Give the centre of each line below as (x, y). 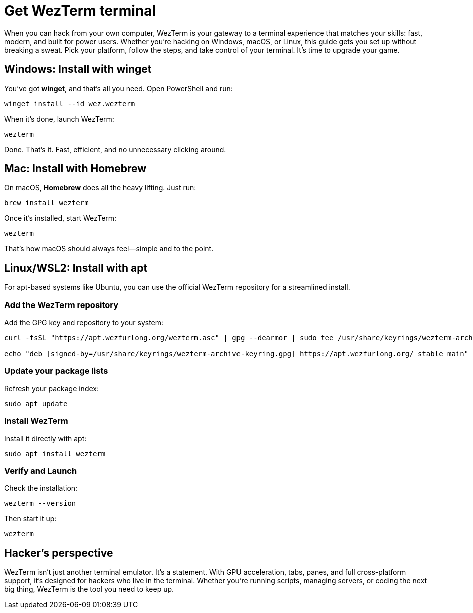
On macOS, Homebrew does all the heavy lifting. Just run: (100, 188)
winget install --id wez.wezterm (70, 103)
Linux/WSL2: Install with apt (76, 268)
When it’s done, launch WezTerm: (59, 119)
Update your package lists (56, 371)
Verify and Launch (41, 471)
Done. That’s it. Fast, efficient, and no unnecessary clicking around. (115, 149)
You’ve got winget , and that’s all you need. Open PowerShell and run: (119, 88)
